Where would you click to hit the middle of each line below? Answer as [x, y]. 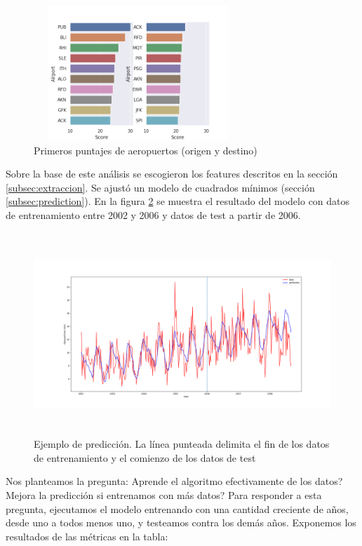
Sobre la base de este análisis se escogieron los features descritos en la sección [172, 174]
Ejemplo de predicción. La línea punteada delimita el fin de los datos [182, 444]
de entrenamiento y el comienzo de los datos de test [145, 457]
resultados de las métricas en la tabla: [87, 536]
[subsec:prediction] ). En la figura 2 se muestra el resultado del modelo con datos [178, 201]
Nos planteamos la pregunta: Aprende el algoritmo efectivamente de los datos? [174, 481]
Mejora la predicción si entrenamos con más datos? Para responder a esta [164, 494]
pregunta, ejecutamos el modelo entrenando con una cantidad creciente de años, [177, 508]
